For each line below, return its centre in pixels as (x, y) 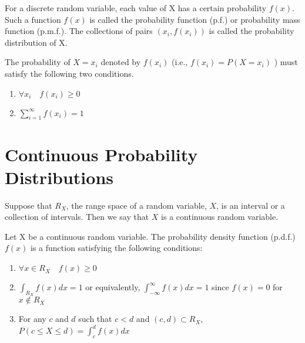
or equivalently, (113, 287)
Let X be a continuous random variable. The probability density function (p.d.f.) (150, 236)
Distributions (59, 177)
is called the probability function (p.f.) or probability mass (195, 19)
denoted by (121, 62)
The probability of (38, 62)
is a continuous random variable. (220, 217)
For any (32, 319)
